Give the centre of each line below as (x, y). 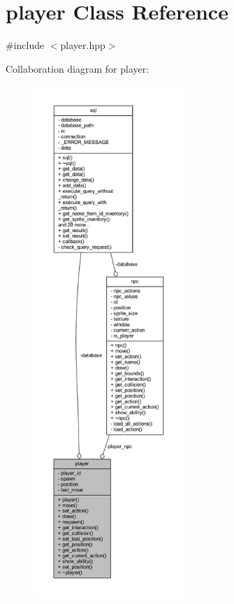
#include (25, 45)
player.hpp (83, 45)
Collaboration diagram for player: (78, 68)
